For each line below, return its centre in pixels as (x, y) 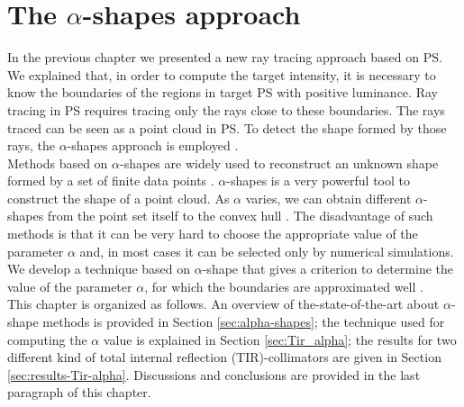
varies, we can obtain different (328, 198)
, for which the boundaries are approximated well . (284, 286)
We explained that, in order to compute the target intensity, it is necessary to (222, 74)
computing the (47, 339)
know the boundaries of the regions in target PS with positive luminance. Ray (223, 92)
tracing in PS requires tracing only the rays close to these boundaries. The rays (226, 109)
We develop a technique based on (99, 269)
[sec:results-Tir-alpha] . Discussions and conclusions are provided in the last (214, 374)
